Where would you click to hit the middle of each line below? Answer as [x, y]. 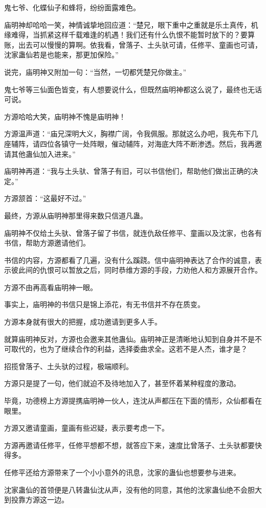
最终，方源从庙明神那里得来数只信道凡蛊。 [76, 215]
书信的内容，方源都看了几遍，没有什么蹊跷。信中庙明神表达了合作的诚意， [129, 260]
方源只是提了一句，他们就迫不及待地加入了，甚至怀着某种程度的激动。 [122, 383]
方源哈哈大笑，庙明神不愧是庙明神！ [65, 116]
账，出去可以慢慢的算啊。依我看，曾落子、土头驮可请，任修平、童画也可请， [133, 44]
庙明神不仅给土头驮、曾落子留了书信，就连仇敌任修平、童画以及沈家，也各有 [133, 232]
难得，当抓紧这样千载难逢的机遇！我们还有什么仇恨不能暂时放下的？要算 [133, 35]
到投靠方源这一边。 [36, 500]
